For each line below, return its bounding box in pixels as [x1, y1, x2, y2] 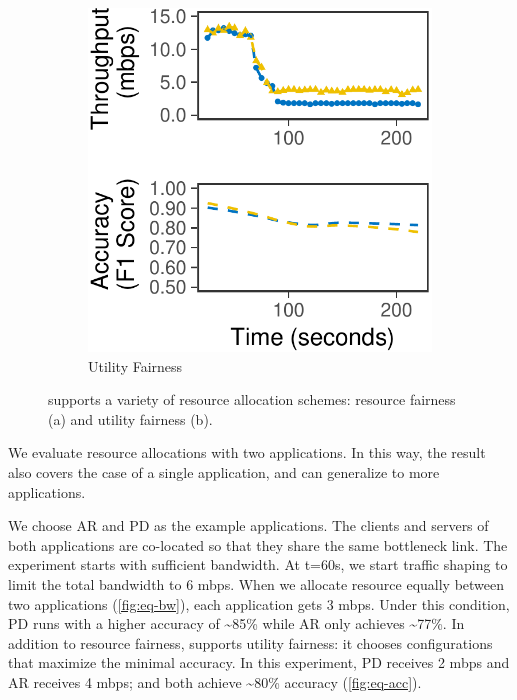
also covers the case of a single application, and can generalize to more [8, 461, 440, 482]
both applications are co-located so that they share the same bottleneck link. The [8, 534, 508, 555]
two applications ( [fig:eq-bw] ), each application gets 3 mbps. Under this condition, [8, 593, 510, 614]
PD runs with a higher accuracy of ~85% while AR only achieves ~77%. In [8, 613, 465, 634]
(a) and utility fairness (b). [48, 408, 213, 429]
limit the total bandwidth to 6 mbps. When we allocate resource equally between [8, 573, 505, 594]
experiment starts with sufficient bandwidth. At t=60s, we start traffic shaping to [8, 554, 508, 575]
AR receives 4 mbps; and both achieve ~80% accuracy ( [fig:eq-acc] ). [8, 671, 422, 692]
